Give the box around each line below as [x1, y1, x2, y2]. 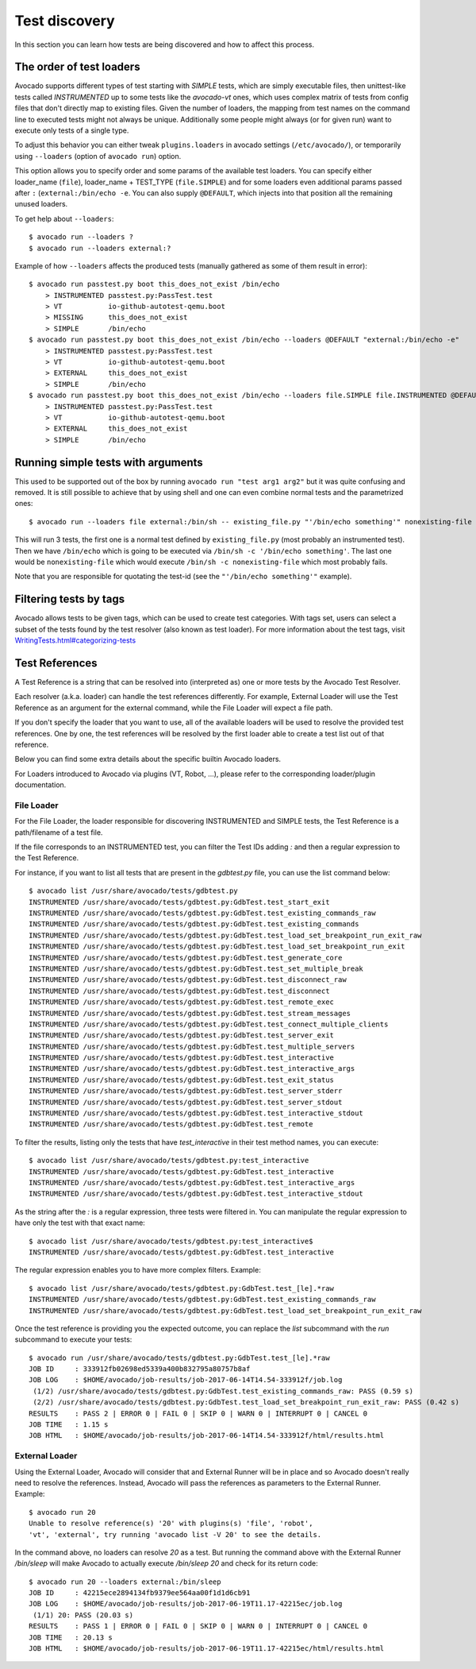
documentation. [14, 780, 67, 790]
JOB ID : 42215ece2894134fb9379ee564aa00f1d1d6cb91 [29, 1589, 251, 1598]
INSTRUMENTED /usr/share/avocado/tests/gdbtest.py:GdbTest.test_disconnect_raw [29, 976, 347, 984]
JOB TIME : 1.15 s [29, 1420, 109, 1429]
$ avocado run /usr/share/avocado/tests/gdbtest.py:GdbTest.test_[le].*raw [29, 1353, 330, 1362]
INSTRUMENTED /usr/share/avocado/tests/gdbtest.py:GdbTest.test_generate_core [29, 953, 343, 962]
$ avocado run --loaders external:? [29, 243, 171, 253]
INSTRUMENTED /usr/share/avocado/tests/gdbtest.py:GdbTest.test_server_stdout [29, 1097, 343, 1107]
